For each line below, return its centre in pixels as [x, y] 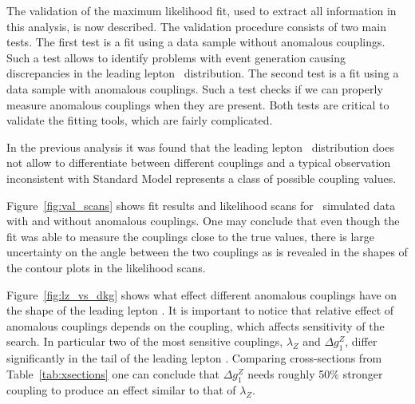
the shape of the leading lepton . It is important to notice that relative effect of [200, 310]
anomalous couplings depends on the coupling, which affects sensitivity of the [196, 325]
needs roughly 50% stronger [315, 373]
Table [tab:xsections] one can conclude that [113, 373]
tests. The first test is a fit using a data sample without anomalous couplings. [196, 42]
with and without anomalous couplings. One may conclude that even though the [203, 221]
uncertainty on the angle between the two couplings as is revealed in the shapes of [207, 252]
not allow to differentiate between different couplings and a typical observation [199, 162]
